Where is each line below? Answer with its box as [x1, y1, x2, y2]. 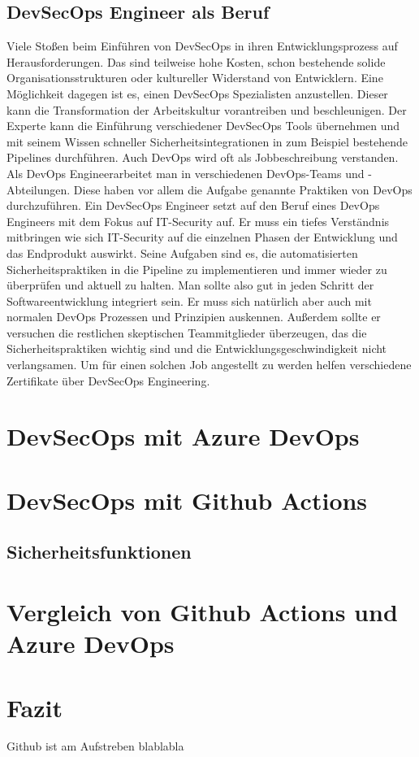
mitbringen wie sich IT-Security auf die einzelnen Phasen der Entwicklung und [6, 228, 398, 246]
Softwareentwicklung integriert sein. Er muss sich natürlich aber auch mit [6, 292, 372, 309]
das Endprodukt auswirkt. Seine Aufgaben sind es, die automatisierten [6, 244, 358, 261]
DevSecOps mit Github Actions [6, 483, 368, 516]
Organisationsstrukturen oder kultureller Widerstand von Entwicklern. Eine [6, 69, 383, 86]
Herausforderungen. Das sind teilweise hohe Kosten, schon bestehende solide [6, 53, 386, 70]
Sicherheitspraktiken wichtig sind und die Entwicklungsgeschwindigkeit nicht [6, 340, 387, 357]
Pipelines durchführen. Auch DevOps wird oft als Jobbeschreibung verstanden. [6, 149, 399, 166]
